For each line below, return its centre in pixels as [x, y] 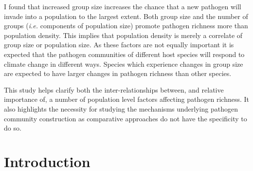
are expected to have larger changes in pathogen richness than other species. [118, 73]
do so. [13, 128]
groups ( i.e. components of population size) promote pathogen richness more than [126, 26]
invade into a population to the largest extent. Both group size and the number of [126, 16]
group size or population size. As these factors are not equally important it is [119, 45]
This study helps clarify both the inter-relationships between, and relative [114, 89]
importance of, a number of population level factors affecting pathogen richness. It [127, 99]
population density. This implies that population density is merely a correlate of [123, 35]
